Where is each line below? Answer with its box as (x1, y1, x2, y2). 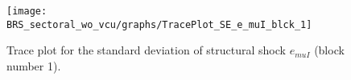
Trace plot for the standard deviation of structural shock (6, 42, 286, 58)
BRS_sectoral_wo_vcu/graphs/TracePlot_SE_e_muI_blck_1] (6, 18, 312, 30)
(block (314, 42, 345, 58)
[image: (6, 6, 47, 17)
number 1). (6, 57, 61, 74)
